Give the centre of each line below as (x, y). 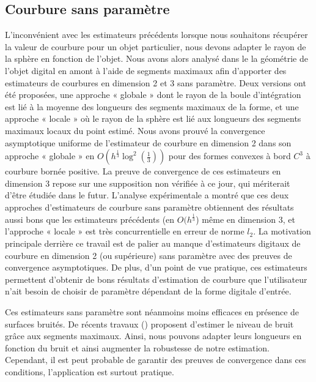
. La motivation (282, 231)
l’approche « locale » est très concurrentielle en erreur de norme (125, 231)
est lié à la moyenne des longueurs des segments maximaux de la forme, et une (152, 106)
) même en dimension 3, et (245, 219)
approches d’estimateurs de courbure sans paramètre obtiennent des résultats (149, 207)
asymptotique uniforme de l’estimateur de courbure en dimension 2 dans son (148, 142)
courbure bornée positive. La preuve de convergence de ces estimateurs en (143, 171)
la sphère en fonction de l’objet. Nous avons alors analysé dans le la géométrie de (156, 58)
